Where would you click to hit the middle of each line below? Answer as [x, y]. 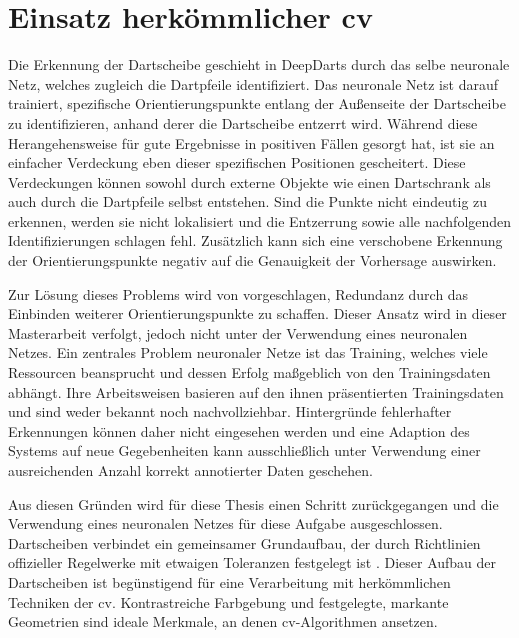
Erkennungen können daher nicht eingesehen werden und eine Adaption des [239, 430]
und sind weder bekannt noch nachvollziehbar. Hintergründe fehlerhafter [230, 411]
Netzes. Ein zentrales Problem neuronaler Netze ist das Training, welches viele [248, 352]
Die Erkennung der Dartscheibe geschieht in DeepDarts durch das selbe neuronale [259, 64]
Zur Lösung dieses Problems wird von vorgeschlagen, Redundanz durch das [238, 293]
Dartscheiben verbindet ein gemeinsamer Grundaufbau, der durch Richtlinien [244, 542]
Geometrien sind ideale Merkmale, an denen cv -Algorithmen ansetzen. [223, 621]
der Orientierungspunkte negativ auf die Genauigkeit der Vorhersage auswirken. [252, 260]
